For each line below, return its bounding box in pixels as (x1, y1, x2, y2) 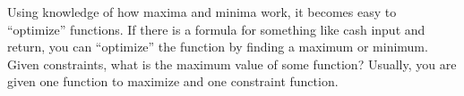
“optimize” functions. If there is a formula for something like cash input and (7, 20, 425, 38)
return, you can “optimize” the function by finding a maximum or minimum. (7, 37, 428, 56)
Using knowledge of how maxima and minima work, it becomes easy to (7, 3, 397, 20)
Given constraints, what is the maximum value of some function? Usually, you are (7, 54, 457, 73)
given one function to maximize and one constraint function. (7, 72, 339, 91)
